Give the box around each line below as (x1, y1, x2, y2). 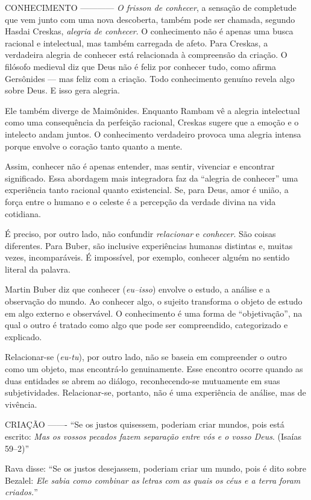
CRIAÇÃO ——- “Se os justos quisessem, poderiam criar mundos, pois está (5, 418, 284, 431)
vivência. (5, 397, 37, 410)
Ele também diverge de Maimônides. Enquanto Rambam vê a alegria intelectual (5, 104, 300, 116)
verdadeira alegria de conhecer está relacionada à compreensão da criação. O (5, 48, 287, 61)
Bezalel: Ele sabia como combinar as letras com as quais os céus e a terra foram (5, 473, 301, 486)
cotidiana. (5, 207, 41, 220)
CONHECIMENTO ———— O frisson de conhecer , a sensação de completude (5, 1, 297, 13)
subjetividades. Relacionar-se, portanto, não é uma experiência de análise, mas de (5, 386, 306, 399)
